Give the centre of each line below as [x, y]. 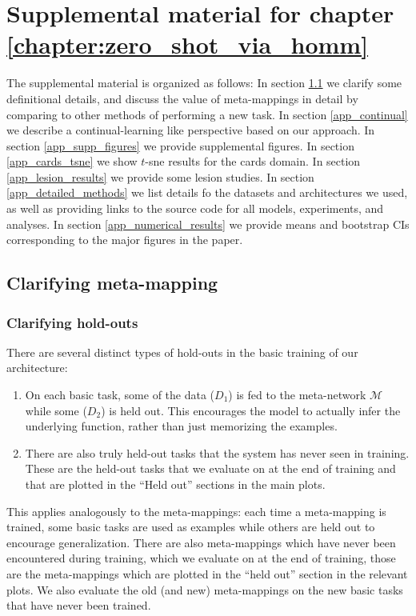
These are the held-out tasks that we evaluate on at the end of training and [210, 468]
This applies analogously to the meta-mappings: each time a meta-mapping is [196, 511]
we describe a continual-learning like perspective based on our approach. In [191, 130]
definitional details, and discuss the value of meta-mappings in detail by [182, 98]
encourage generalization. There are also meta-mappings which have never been [201, 542]
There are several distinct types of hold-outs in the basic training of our [182, 352]
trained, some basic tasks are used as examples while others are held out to [191, 527]
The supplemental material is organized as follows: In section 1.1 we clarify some [204, 83]
